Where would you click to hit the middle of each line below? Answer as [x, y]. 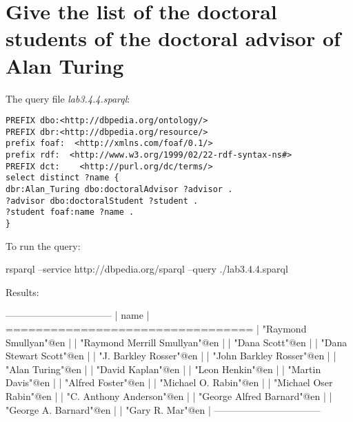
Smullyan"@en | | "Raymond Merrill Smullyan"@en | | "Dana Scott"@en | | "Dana [176, 342]
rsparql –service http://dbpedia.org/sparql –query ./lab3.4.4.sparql [147, 269]
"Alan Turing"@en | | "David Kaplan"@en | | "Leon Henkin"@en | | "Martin [163, 369]
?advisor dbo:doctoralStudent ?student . [102, 201]
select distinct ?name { [62, 178]
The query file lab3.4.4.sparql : [68, 98]
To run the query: [43, 245]
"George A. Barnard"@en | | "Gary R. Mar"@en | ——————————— [163, 409]
